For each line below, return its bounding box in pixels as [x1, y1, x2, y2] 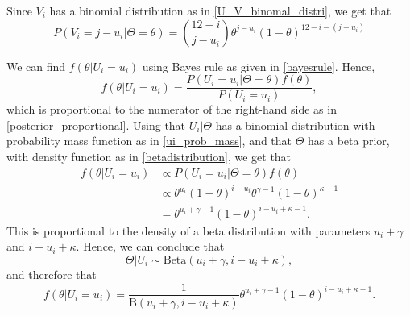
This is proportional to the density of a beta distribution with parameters [6, 222, 371, 239]
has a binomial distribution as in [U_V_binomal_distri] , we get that [49, 2, 391, 19]
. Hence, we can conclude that [76, 238, 225, 255]
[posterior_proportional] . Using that [6, 116, 186, 133]
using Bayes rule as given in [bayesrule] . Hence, [142, 57, 375, 74]
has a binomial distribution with [215, 116, 375, 133]
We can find [6, 57, 66, 74]
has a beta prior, [308, 132, 390, 149]
